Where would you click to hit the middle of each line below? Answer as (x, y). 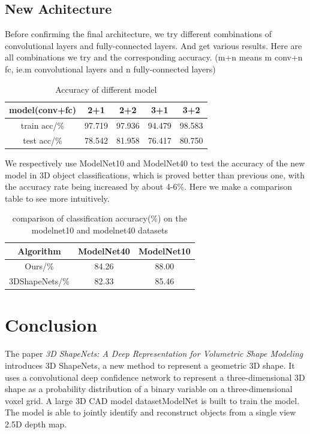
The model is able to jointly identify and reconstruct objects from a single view (151, 412)
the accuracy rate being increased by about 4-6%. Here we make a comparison (149, 186)
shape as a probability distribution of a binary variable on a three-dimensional (149, 389)
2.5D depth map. (36, 424)
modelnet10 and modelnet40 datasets (100, 230)
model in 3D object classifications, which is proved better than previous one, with (155, 174)
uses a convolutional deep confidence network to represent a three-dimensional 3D (155, 377)
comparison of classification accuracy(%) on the (100, 218)
